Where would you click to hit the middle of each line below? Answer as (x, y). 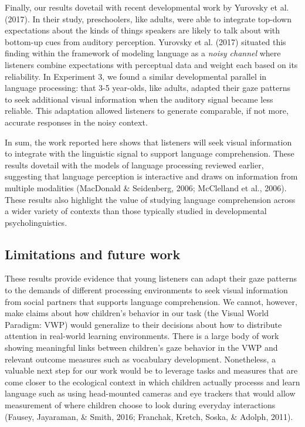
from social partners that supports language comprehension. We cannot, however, (151, 301)
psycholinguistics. (36, 222)
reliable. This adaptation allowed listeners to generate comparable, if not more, (147, 111)
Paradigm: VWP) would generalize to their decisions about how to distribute (143, 324)
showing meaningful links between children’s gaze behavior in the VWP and (141, 348)
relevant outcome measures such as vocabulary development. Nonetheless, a (140, 359)
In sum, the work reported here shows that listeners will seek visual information (148, 142)
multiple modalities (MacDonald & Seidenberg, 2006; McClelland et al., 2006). (146, 187)
